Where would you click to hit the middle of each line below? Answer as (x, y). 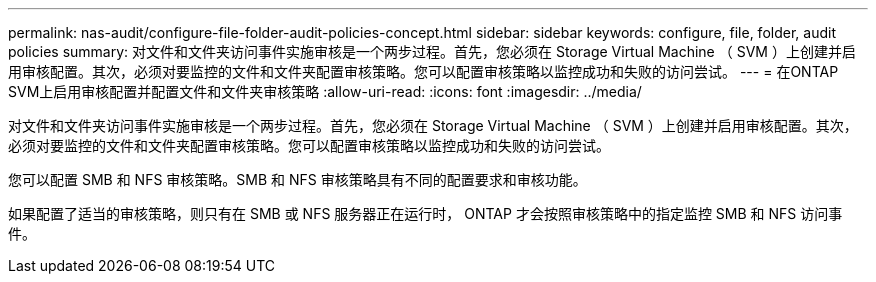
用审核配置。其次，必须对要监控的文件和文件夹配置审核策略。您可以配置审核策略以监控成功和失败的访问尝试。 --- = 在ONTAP (423, 71)
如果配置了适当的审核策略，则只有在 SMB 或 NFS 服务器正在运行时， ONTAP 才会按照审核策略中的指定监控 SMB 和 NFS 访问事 (425, 213)
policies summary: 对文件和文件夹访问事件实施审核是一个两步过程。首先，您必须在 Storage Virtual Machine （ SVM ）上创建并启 (432, 51)
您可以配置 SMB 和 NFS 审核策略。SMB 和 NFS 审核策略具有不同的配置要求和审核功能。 (297, 179)
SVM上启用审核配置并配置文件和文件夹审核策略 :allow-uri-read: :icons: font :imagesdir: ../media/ (325, 91)
